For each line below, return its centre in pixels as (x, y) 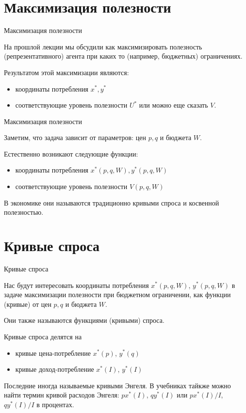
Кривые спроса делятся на (43, 336)
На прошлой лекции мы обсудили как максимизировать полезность (103, 46)
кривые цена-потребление (53, 353)
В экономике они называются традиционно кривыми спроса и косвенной (112, 202)
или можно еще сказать (173, 105)
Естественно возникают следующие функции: (71, 153)
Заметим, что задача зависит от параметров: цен (75, 137)
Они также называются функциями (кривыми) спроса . (84, 320)
